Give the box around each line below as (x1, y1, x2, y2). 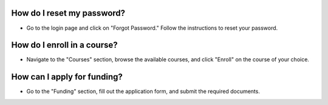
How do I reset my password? (11, 8, 126, 18)
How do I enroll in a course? (11, 40, 118, 50)
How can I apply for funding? (11, 72, 123, 82)
